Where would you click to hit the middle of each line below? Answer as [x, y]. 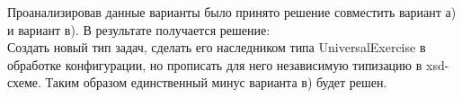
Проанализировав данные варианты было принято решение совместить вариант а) [232, 12]
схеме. [24, 82]
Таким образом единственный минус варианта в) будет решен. [216, 82]
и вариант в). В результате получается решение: [139, 29]
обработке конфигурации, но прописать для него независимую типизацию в [215, 64]
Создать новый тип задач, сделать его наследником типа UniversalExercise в [217, 47]
